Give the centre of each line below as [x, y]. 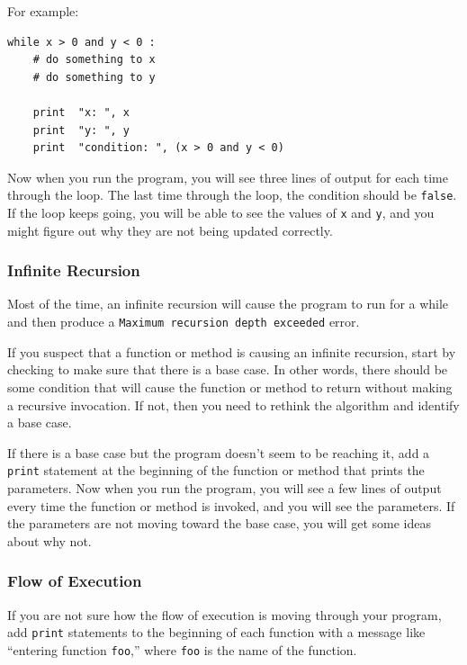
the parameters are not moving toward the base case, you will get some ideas [220, 523]
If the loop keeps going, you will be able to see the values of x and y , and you [221, 212]
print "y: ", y [81, 130]
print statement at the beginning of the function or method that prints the [216, 470]
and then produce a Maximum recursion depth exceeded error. [184, 322]
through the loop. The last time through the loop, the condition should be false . [232, 195]
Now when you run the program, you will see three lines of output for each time [228, 177]
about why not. [49, 540]
